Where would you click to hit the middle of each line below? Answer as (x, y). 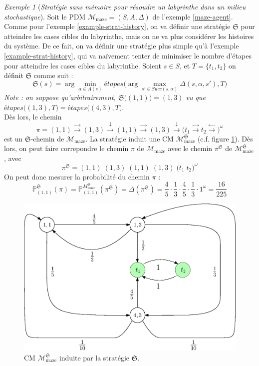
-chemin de (47, 138)
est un (13, 138)
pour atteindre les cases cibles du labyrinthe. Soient (83, 65)
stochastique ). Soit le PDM (45, 16)
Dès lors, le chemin (33, 117)
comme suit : (53, 75)
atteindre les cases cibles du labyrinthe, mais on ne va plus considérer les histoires (129, 36)
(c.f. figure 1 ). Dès (225, 138)
